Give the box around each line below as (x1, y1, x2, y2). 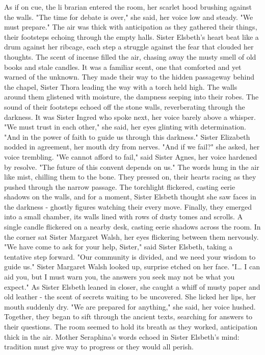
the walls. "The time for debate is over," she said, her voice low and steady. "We (4, 11, 253, 22)
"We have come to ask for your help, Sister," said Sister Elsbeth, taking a (4, 241, 232, 252)
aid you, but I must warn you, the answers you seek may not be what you (4, 271, 235, 282)
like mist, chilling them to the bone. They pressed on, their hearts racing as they (4, 171, 256, 182)
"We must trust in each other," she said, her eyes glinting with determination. (4, 121, 246, 132)
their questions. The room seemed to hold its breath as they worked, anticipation (4, 321, 258, 332)
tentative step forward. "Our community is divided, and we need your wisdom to (4, 251, 256, 262)
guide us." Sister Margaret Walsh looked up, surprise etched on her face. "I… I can (4, 261, 260, 272)
